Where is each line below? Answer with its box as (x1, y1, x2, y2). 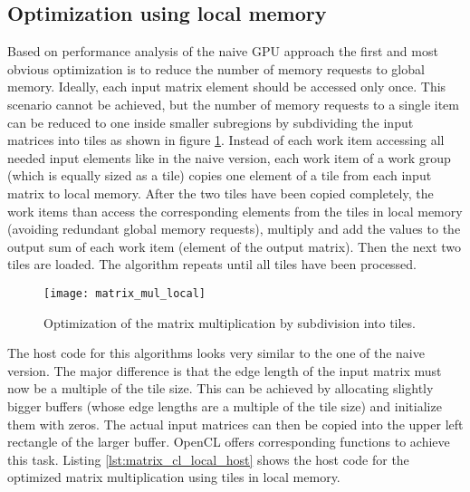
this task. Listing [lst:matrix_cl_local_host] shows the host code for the (7, 449, 409, 468)
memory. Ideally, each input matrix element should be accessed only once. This (7, 77, 446, 96)
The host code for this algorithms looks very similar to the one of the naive (7, 343, 425, 362)
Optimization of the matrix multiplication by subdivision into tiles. (43, 313, 416, 332)
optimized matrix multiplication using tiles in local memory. (7, 468, 341, 487)
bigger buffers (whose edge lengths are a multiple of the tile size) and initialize (7, 396, 442, 415)
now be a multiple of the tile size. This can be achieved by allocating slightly (7, 379, 434, 398)
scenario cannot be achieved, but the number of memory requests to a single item (7, 94, 459, 113)
